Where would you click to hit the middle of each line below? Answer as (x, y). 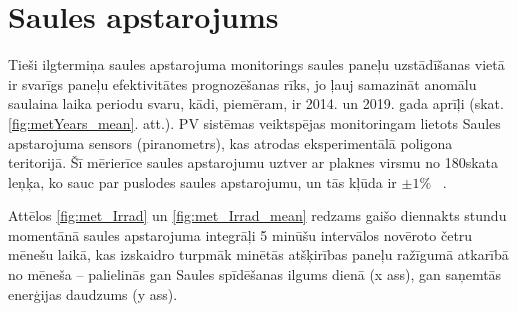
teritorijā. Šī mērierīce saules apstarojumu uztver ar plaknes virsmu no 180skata (253, 162)
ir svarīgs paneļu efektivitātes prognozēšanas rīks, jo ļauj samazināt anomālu (242, 83)
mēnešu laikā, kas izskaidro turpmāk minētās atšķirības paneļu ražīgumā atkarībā (258, 254)
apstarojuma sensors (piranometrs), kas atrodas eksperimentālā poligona (230, 142)
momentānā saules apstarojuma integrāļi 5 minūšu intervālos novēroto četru (240, 234)
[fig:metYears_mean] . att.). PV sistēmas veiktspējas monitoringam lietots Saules (254, 122)
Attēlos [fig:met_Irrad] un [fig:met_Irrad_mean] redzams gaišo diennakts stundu (257, 215)
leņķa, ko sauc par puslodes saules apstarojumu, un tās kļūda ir (202, 181)
